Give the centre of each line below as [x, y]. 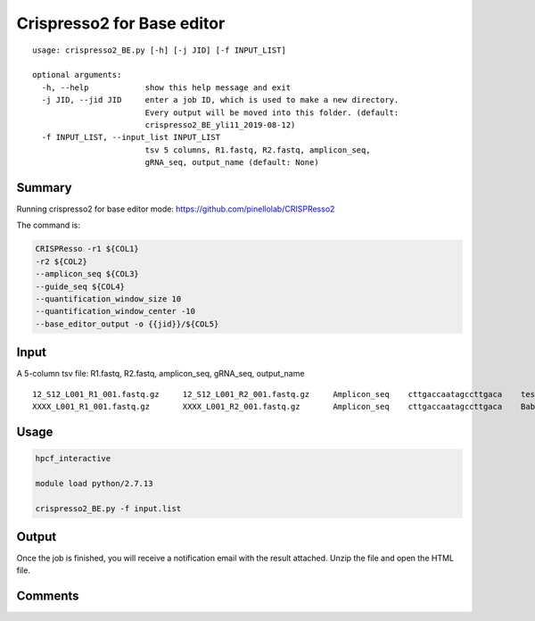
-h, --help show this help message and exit [166, 87]
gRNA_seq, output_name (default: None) [232, 162]
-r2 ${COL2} [62, 261]
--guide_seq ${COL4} [80, 286]
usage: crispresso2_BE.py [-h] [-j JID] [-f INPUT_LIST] [160, 50]
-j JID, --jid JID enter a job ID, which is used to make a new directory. [220, 100]
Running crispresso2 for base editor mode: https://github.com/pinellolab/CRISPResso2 [176, 209]
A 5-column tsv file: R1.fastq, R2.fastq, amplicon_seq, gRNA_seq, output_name [160, 374]
